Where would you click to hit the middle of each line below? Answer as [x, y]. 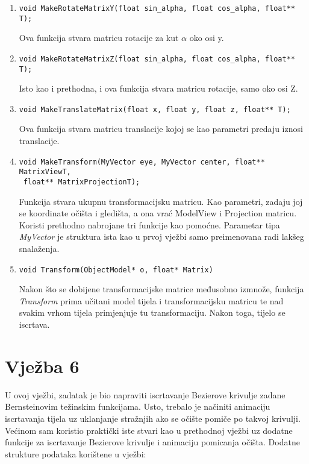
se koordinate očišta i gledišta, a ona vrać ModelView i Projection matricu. [158, 213]
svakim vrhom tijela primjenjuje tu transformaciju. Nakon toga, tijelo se [152, 312]
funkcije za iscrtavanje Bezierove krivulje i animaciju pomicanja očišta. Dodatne [152, 442]
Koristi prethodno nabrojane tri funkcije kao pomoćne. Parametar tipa [149, 224]
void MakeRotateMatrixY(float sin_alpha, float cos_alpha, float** [157, 8]
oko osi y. [207, 38]
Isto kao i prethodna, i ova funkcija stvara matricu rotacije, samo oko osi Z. [158, 88]
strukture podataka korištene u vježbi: [76, 453]
